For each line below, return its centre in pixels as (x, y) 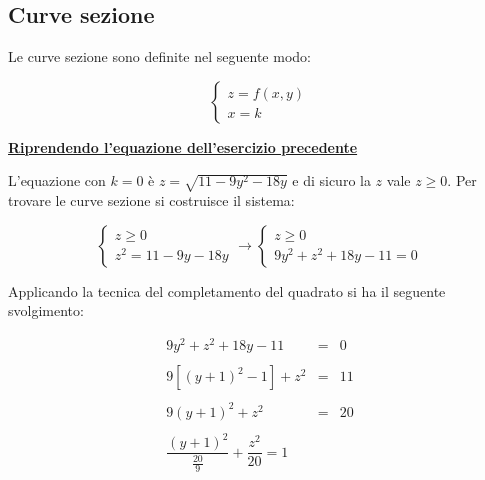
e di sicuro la (331, 180)
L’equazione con (57, 180)
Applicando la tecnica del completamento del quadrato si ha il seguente (227, 290)
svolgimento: (46, 310)
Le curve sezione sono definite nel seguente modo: (159, 56)
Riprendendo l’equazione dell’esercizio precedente (183, 146)
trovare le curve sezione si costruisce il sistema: (151, 200)
